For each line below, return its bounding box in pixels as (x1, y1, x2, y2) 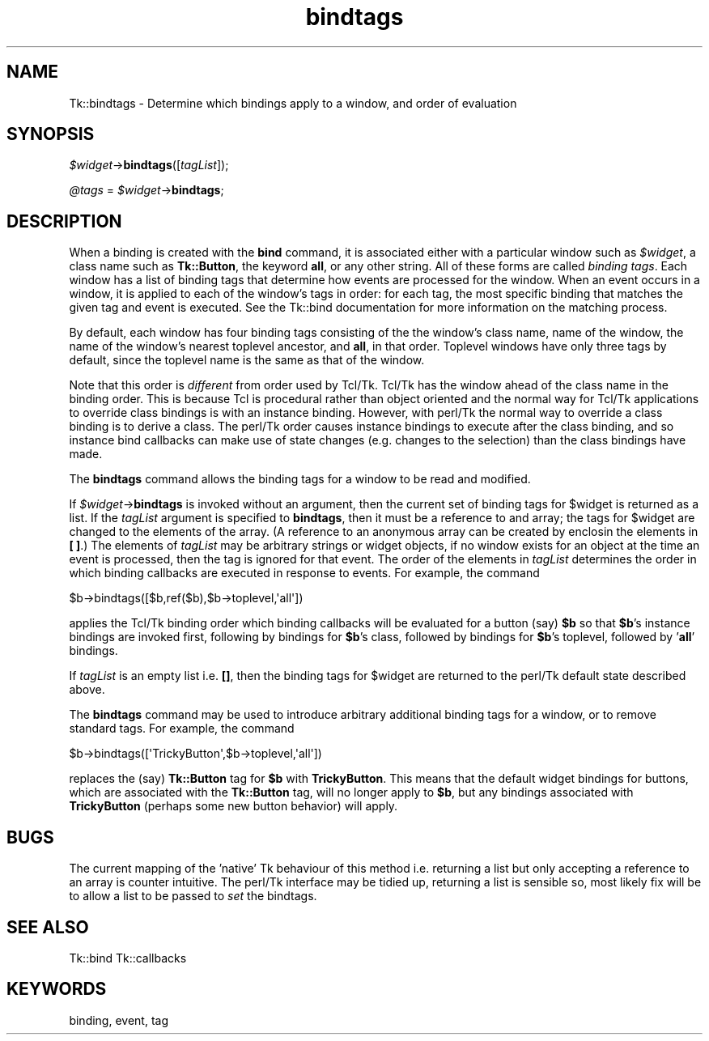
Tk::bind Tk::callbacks (69, 950, 187, 965)
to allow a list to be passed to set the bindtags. (69, 889, 317, 903)
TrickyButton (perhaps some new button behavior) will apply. (69, 799, 398, 814)
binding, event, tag (69, 1013, 168, 1027)
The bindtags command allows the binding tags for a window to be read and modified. (69, 472, 531, 487)
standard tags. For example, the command (69, 721, 295, 736)
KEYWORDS (6, 979, 107, 1000)
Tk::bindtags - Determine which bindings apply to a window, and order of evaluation (69, 96, 517, 110)
